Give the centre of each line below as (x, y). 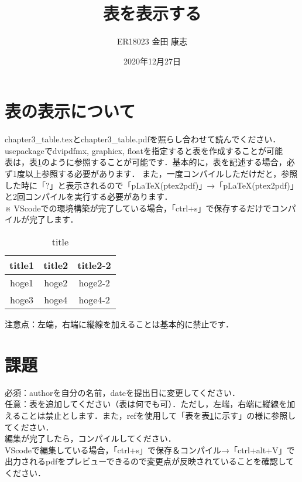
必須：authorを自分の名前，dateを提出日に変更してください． (123, 392)
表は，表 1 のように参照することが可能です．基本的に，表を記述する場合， (146, 162)
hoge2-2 (94, 283)
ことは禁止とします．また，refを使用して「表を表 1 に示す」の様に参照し (158, 415)
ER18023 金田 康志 (152, 41)
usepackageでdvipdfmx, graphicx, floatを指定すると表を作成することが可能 (144, 150)
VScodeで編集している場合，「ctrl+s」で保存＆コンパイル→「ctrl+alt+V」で (150, 449)
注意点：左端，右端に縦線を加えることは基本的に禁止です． (119, 324)
